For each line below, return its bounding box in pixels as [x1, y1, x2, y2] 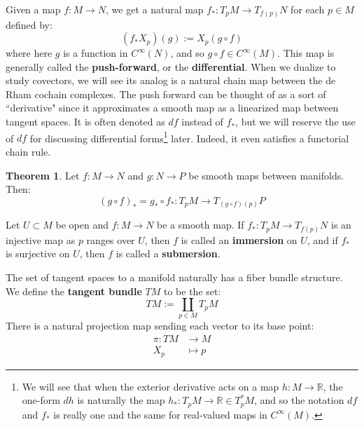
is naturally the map [77, 393, 165, 407]
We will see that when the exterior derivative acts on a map [22, 379, 279, 393]
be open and [55, 217, 109, 232]
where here [6, 46, 52, 60]
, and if [307, 232, 338, 247]
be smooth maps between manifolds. [188, 168, 344, 182]
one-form [22, 393, 60, 407]
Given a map [6, 2, 61, 16]
